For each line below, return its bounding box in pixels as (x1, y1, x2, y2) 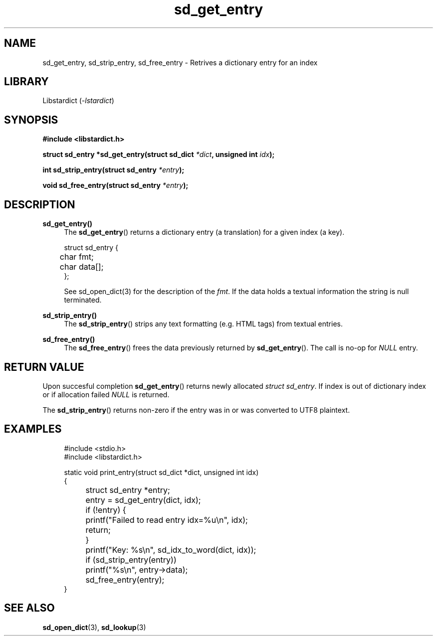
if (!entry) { (85, 504, 126, 515)
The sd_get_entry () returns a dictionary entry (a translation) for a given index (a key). (64, 228, 345, 237)
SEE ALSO (4, 602, 55, 615)
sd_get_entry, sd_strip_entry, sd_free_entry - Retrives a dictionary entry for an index (42, 58, 318, 67)
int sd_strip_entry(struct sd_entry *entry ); (42, 165, 185, 174)
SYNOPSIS (4, 113, 58, 126)
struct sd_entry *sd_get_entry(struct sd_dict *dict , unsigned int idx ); (42, 150, 275, 159)
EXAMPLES (4, 423, 62, 436)
